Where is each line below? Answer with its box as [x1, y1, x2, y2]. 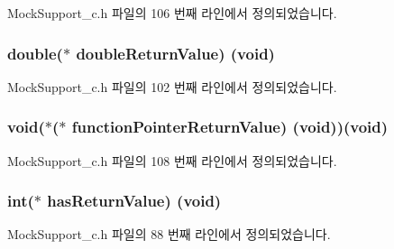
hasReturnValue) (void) [47, 189, 222, 212]
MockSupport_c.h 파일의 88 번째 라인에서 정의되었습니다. [7, 225, 331, 244]
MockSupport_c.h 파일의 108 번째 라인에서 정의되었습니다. [7, 151, 337, 170]
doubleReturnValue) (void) [76, 41, 275, 64]
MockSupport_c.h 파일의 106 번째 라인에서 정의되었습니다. [7, 4, 337, 22]
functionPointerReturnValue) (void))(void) [71, 115, 389, 138]
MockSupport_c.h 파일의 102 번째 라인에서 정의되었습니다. [7, 77, 337, 96]
